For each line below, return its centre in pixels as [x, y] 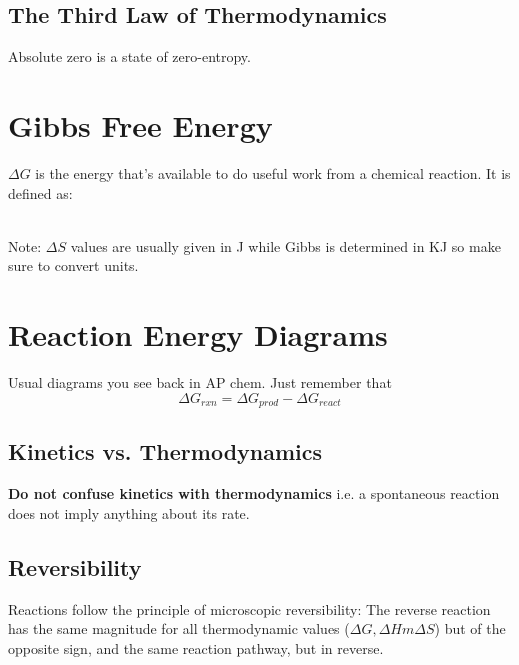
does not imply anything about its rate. [129, 512]
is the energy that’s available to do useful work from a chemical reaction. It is [273, 172]
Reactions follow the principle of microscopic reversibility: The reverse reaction [249, 608]
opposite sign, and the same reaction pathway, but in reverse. [196, 647]
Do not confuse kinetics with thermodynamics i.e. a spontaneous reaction [254, 493]
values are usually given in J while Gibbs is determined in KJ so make [285, 245]
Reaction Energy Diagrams [198, 334]
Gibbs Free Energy [140, 124]
